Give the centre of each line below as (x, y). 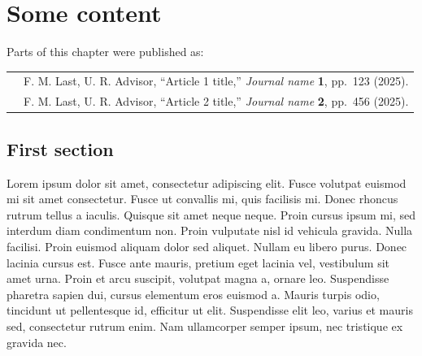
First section (60, 148)
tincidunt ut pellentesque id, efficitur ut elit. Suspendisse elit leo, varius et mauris (210, 310)
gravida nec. (37, 342)
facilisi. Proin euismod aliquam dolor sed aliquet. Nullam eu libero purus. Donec (207, 246)
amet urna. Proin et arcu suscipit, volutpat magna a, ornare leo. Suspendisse (198, 278)
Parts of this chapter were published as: (105, 52)
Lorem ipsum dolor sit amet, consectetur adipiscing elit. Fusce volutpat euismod (207, 182)
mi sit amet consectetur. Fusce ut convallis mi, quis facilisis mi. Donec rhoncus (202, 199)
